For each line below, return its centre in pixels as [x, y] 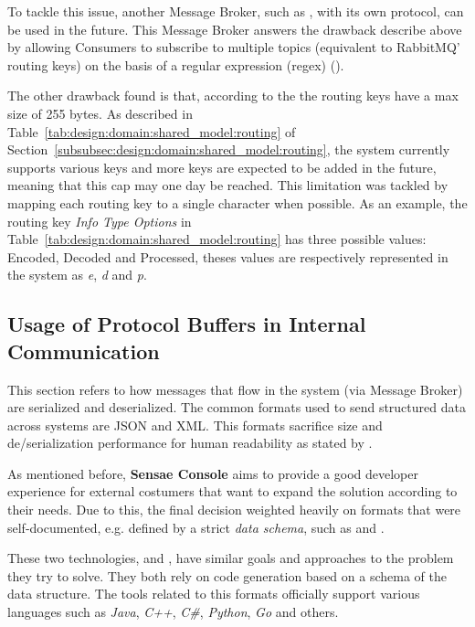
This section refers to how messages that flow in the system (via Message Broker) [235, 389]
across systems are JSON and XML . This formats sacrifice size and [195, 425]
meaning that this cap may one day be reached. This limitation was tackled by [228, 185]
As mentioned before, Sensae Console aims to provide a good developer [213, 473]
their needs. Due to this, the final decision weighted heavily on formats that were [234, 510]
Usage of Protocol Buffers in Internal [187, 324]
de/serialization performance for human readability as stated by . [190, 443]
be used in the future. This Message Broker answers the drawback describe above [235, 29]
